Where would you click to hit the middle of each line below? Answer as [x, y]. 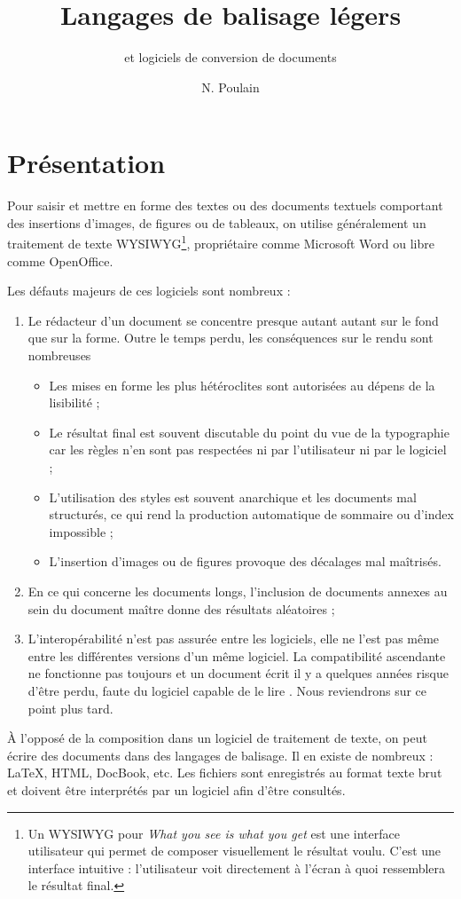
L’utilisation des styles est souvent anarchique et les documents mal [233, 497]
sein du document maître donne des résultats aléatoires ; [181, 608]
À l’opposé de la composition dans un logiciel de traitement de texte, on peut [217, 738]
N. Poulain [230, 87]
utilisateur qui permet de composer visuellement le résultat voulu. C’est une [234, 851]
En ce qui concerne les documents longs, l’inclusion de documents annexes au [238, 591]
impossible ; [81, 531]
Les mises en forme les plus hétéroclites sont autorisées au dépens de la [242, 385]
